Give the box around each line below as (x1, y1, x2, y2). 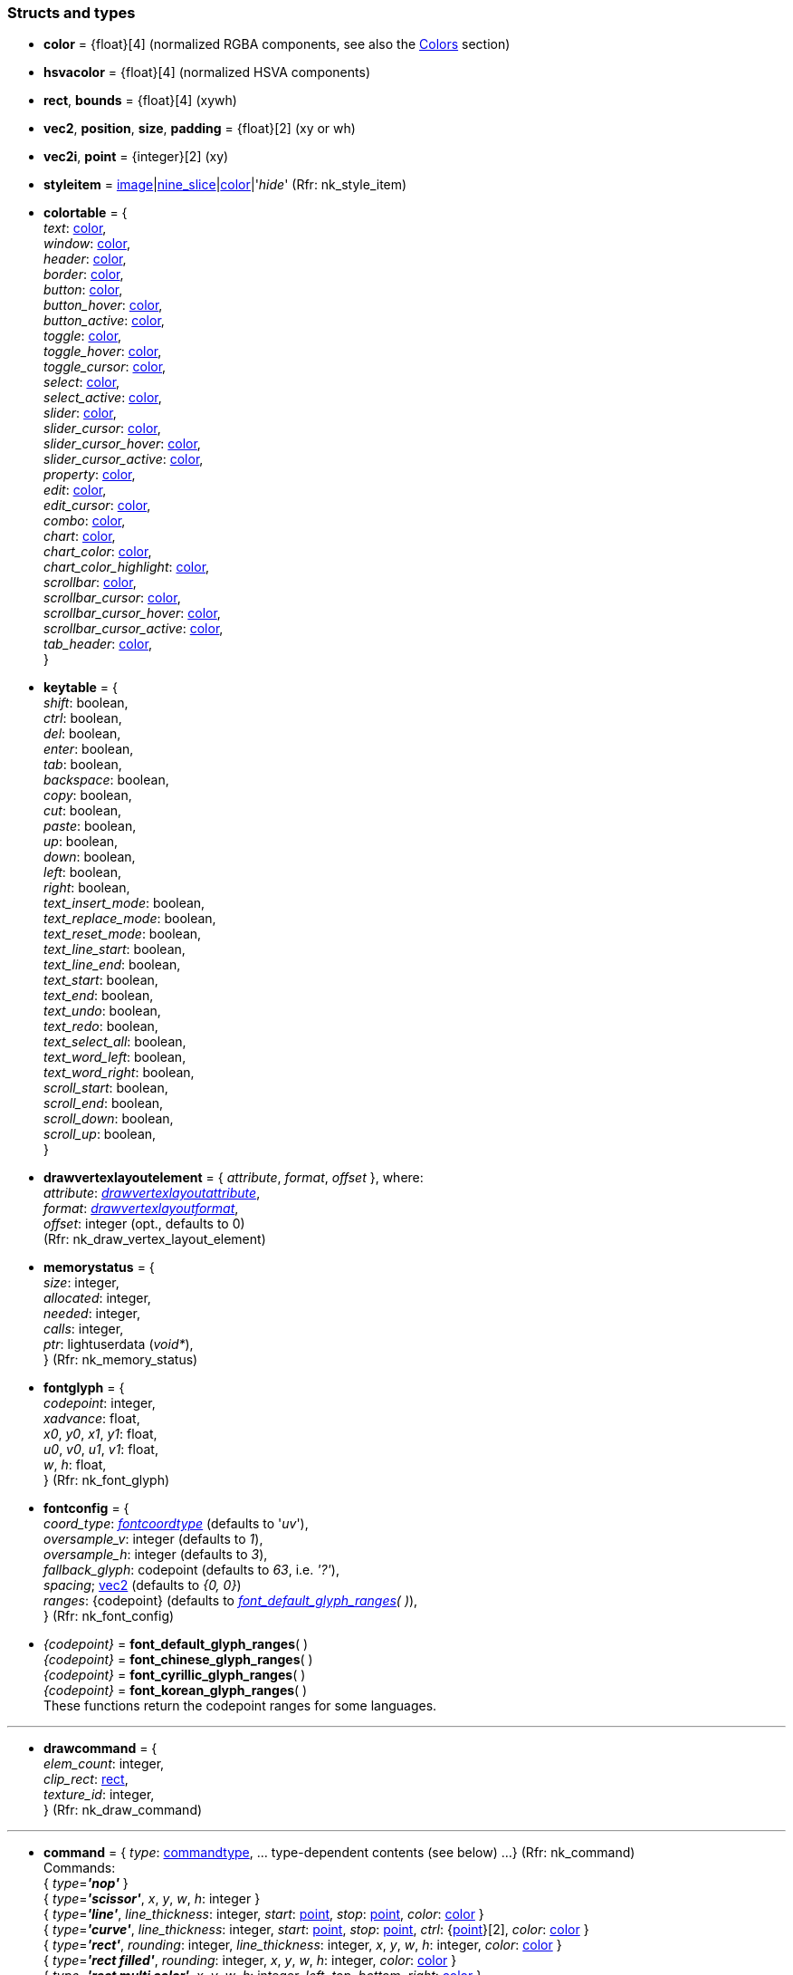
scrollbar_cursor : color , (43, 590, 181, 606)
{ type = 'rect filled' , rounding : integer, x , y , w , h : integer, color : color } (43, 1952, 457, 1969)
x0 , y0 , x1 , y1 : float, (43, 1426, 158, 1442)
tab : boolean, (43, 756, 122, 773)
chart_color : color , (43, 544, 152, 560)
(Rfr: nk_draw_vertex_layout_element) (43, 1231, 266, 1248)
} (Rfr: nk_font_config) (43, 1608, 175, 1624)
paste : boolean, (43, 818, 137, 834)
